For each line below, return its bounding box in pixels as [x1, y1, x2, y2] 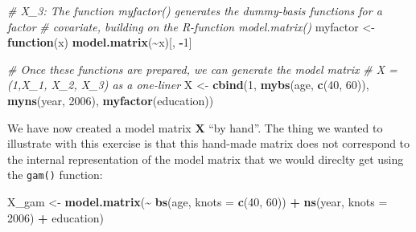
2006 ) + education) [7, 209, 104, 226]
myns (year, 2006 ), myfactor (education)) [7, 92, 214, 108]
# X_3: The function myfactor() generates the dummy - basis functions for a [7, 2, 382, 18]
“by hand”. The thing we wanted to [208, 119, 383, 136]
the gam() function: [7, 166, 103, 183]
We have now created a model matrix [7, 119, 192, 136]
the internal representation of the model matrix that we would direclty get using [7, 150, 404, 167]
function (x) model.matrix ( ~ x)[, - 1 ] [7, 34, 192, 51]
